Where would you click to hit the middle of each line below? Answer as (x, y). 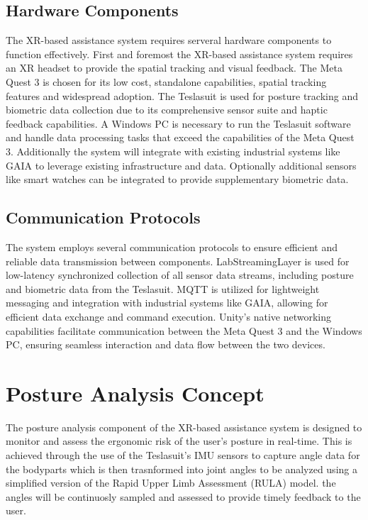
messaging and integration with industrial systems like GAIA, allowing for (167, 303)
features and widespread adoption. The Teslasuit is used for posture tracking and (182, 95)
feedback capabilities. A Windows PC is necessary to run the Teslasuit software (178, 123)
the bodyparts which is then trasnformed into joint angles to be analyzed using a (182, 469)
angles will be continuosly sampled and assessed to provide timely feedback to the (183, 496)
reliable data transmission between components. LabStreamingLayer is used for (178, 261)
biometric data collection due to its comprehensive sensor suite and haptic (167, 110)
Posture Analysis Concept (135, 393)
